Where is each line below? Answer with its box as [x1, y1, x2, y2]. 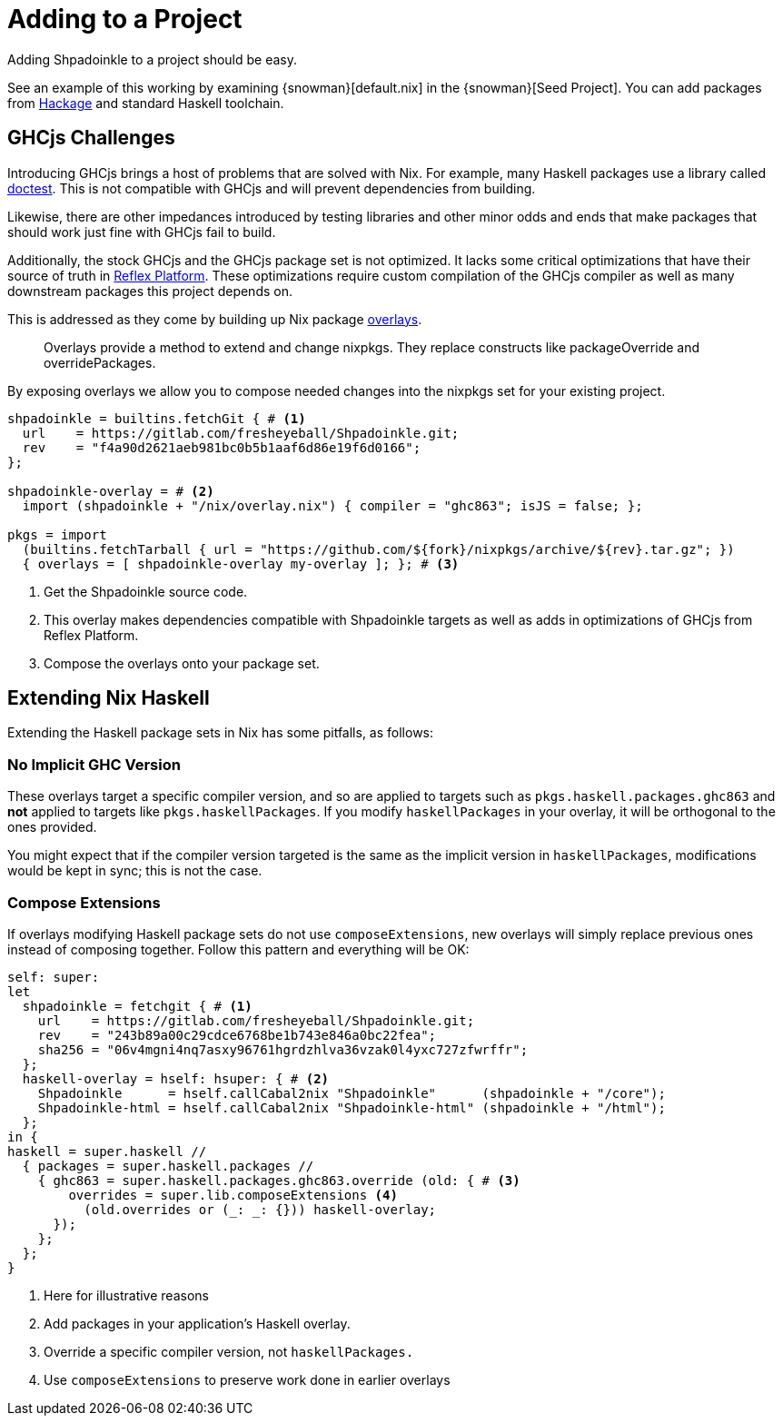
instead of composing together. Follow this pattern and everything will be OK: [7, 941, 470, 957]
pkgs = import [7, 527, 107, 542]
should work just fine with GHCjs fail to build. [7, 223, 276, 240]
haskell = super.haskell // [7, 1143, 207, 1159]
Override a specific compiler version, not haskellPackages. [44, 1343, 414, 1359]
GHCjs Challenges [7, 126, 175, 150]
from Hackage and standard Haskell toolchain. [7, 94, 284, 111]
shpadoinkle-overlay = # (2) [7, 483, 214, 499]
